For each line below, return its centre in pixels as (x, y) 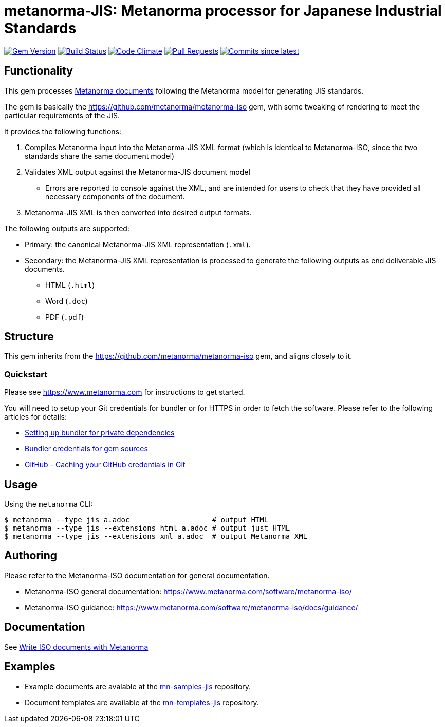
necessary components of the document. (115, 196)
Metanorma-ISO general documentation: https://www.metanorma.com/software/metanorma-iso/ (188, 591)
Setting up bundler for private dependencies (100, 433)
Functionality (39, 71)
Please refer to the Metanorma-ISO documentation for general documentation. (137, 575)
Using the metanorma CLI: (49, 504)
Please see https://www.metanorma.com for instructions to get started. (125, 392)
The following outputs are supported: (67, 228)
